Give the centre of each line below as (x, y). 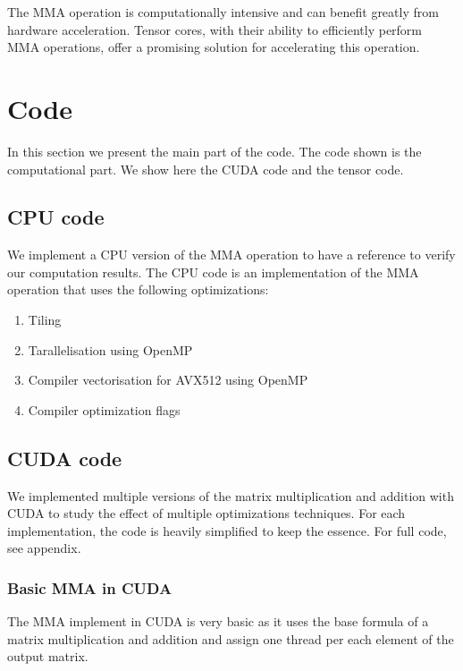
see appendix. (44, 548)
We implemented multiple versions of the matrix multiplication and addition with (231, 495)
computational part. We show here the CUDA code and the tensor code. (206, 169)
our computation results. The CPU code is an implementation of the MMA (213, 272)
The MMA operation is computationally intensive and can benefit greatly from (223, 12)
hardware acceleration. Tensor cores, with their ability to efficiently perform (215, 29)
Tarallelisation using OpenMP (110, 349)
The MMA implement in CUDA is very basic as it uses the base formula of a (218, 621)
